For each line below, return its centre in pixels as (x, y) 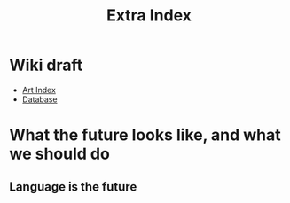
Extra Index (149, 16)
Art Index (39, 90)
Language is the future (73, 187)
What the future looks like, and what (145, 135)
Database (39, 99)
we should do (60, 154)
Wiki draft (46, 65)
